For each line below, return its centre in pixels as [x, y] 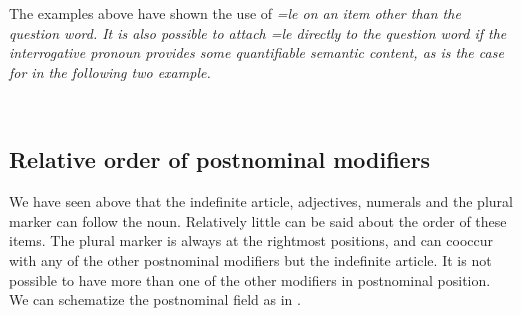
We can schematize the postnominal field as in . [155, 299]
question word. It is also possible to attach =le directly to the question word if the [258, 32]
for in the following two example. [110, 71]
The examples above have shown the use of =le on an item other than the [235, 13]
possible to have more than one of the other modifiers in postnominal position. [250, 279]
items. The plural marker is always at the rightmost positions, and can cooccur [251, 240]
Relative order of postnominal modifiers [220, 159]
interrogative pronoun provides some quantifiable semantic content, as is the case [256, 52]
